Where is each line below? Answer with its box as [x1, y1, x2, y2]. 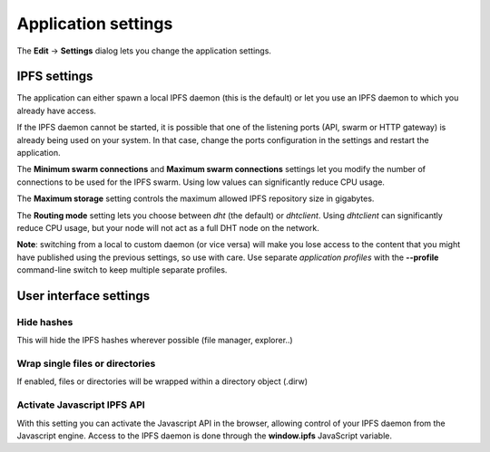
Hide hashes [16, 315, 73, 328]
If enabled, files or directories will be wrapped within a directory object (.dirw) [16, 376, 309, 387]
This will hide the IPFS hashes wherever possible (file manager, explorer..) [16, 335, 294, 346]
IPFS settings [16, 69, 93, 84]
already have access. [16, 105, 97, 116]
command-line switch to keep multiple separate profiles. [16, 264, 228, 275]
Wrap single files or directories [16, 358, 156, 370]
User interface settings [16, 288, 151, 303]
